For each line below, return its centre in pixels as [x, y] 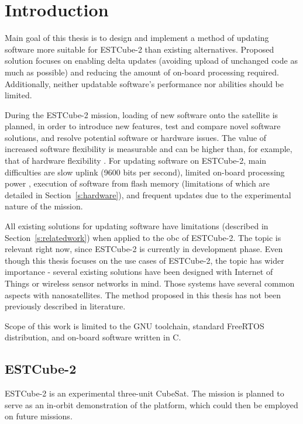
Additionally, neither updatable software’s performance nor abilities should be [144, 83]
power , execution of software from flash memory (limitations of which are [137, 183]
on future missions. [39, 416]
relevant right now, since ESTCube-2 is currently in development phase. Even [144, 249]
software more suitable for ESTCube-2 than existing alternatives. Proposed [140, 49]
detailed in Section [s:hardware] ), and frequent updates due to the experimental [148, 194]
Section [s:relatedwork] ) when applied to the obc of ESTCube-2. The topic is [143, 237]
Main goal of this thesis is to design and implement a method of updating [137, 38]
